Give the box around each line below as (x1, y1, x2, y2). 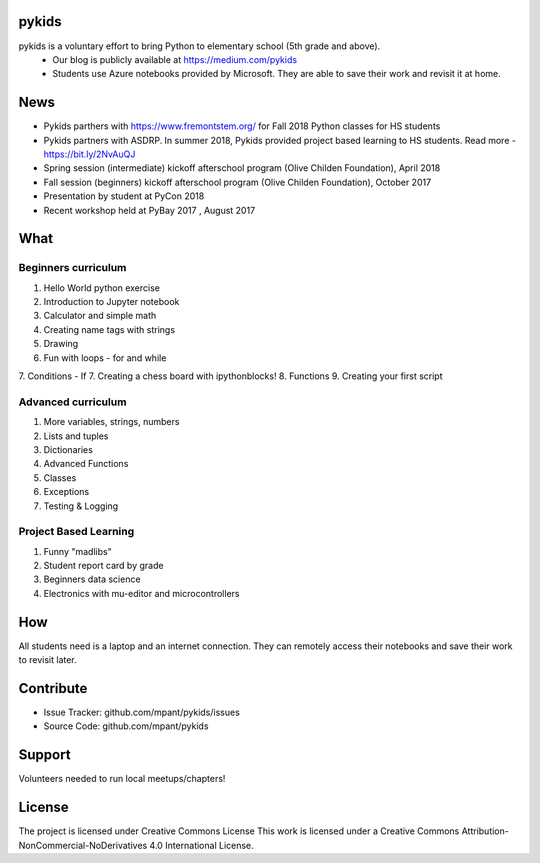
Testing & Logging (43, 500, 119, 512)
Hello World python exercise (43, 281, 160, 294)
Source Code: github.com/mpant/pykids (43, 720, 209, 732)
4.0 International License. (149, 839, 254, 851)
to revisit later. (18, 654, 77, 666)
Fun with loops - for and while (43, 351, 167, 364)
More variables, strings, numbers (43, 416, 180, 428)
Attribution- (461, 825, 509, 837)
